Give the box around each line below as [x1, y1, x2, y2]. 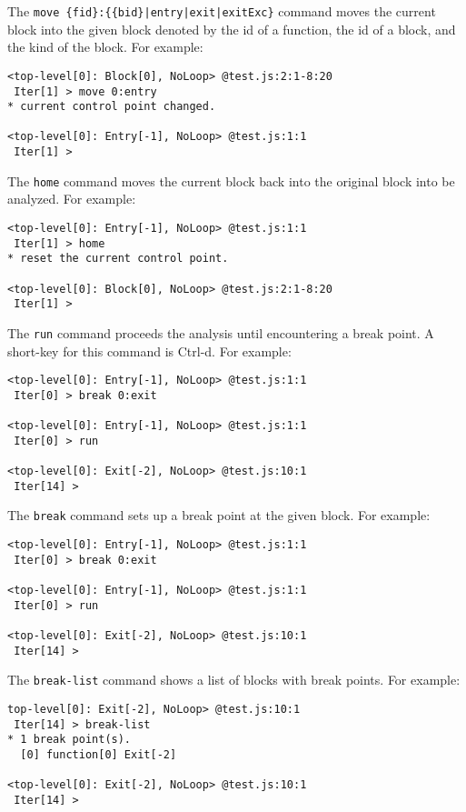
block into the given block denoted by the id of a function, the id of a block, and [7, 19, 456, 38]
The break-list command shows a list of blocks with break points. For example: [7, 670, 461, 689]
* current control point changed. [7, 100, 216, 114]
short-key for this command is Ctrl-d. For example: [7, 341, 292, 360]
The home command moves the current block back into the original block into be [7, 171, 455, 190]
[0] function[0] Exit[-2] [20, 748, 177, 761]
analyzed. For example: [7, 189, 136, 208]
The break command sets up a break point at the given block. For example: [7, 506, 431, 525]
